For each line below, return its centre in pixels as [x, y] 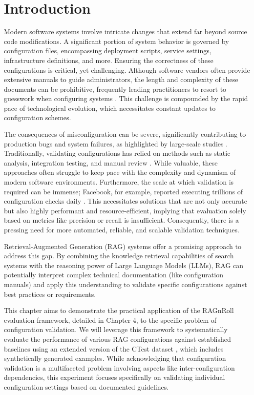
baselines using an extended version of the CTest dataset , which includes [114, 348]
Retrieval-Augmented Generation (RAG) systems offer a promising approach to [123, 246]
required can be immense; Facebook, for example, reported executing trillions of [124, 191]
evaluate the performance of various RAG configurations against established [117, 339]
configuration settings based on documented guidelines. [86, 386]
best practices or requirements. [50, 294]
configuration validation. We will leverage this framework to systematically [116, 329]
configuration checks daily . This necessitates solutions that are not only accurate [126, 201]
